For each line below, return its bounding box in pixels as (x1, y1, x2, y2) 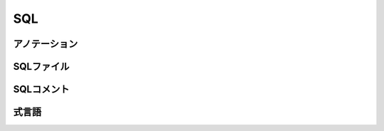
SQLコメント (13, 83, 70, 95)
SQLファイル (13, 61, 70, 73)
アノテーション (13, 38, 78, 50)
